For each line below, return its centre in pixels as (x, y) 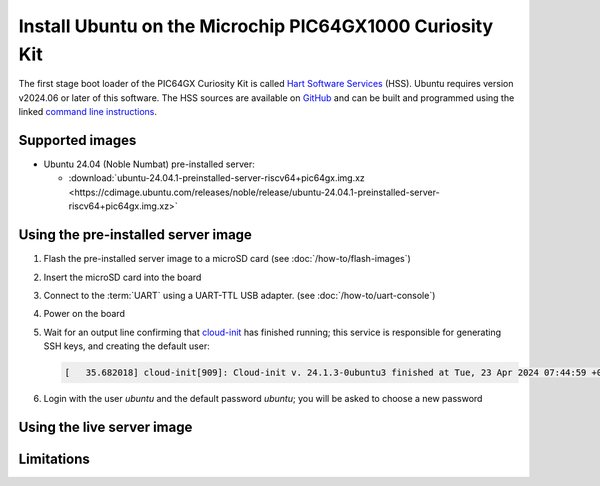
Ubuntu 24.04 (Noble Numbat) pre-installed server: (149, 164)
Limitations (54, 458)
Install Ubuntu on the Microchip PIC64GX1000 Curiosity (256, 26)
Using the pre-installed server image (135, 235)
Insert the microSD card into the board (122, 277)
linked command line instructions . (88, 112)
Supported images (77, 140)
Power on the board (84, 314)
